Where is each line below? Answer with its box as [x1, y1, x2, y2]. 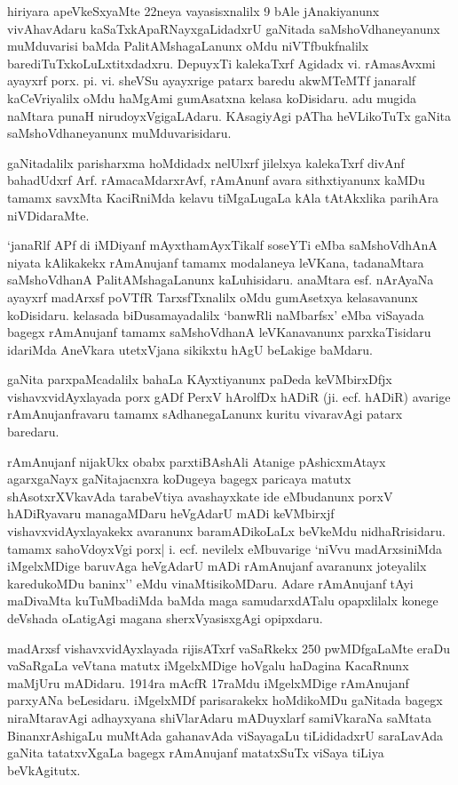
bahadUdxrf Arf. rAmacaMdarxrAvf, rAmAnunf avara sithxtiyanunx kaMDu [7, 171, 425, 189]
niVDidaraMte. [7, 205, 90, 224]
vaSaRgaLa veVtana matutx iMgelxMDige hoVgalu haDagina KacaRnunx [7, 656, 409, 675]
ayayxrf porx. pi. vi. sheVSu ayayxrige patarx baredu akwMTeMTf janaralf [7, 71, 416, 90]
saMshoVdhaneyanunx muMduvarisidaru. [7, 124, 232, 142]
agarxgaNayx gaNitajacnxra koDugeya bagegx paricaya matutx [7, 469, 351, 488]
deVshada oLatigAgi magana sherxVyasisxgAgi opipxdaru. [7, 609, 323, 627]
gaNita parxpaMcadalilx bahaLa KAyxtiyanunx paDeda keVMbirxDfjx [7, 370, 392, 388]
